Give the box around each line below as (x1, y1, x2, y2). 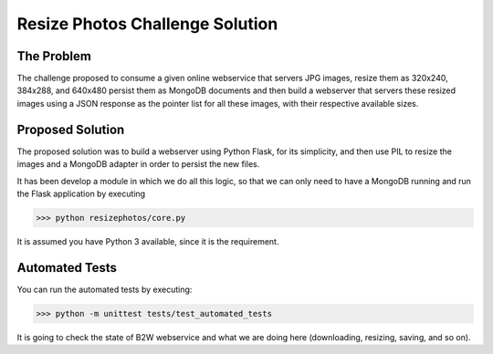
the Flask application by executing (16, 188, 146, 199)
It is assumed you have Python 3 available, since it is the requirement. (16, 235, 279, 246)
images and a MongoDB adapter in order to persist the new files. (16, 159, 260, 170)
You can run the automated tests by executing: (16, 284, 193, 295)
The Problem (16, 48, 91, 64)
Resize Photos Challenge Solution (16, 14, 278, 34)
